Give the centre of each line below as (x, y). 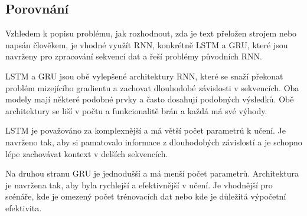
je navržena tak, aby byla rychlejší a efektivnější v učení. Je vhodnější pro (139, 185)
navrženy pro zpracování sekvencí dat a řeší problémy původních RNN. (134, 56)
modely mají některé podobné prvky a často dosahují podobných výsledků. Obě (150, 99)
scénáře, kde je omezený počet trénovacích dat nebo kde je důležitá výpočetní (146, 196)
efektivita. (24, 207)
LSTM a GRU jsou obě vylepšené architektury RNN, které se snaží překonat (144, 76)
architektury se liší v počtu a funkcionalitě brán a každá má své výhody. (136, 110)
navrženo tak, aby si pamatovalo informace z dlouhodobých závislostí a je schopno (154, 142)
